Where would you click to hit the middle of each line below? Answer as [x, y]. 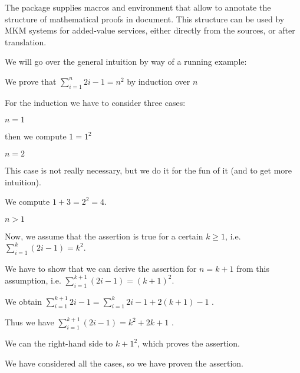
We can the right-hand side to [59, 343]
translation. [26, 41]
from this [253, 269]
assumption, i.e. [33, 280]
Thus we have [29, 322]
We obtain [24, 301]
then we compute [36, 136]
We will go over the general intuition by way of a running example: [126, 61]
